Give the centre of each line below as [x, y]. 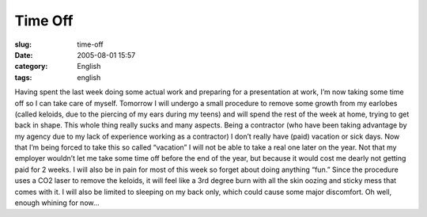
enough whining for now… [57, 203]
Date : [24, 55]
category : [31, 67]
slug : [23, 44]
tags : [23, 77]
